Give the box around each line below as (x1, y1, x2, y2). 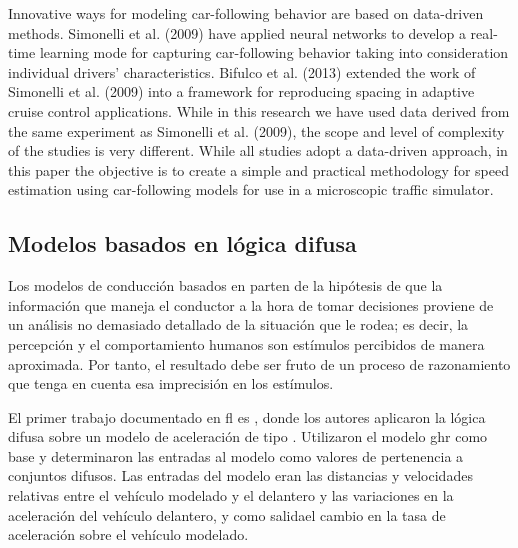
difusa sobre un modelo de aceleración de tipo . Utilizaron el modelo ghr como (8, 426, 488, 447)
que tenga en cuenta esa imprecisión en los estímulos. (8, 373, 334, 394)
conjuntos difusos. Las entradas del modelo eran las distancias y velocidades (8, 465, 473, 486)
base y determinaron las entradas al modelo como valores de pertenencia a (8, 445, 464, 466)
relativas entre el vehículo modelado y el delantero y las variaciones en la (8, 485, 454, 506)
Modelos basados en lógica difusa (8, 228, 357, 259)
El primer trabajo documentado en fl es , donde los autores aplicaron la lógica (8, 406, 486, 427)
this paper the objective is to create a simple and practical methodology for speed (8, 159, 509, 180)
